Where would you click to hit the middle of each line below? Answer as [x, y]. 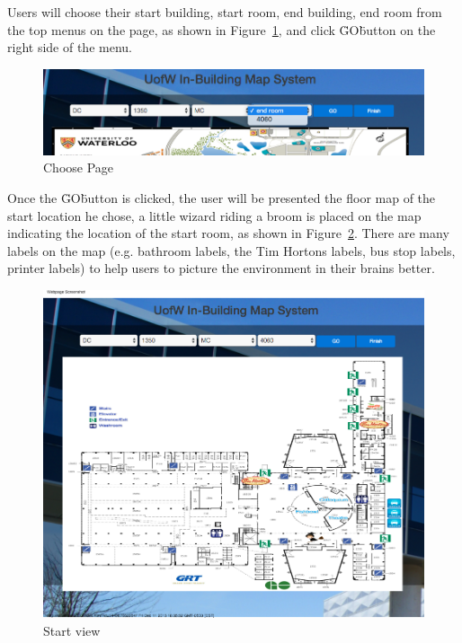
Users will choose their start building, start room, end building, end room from [225, 12]
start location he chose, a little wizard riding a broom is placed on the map [214, 215]
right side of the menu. [70, 47]
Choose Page [79, 167]
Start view [72, 630]
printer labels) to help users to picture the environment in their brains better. [221, 268]
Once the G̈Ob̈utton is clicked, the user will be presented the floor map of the [222, 198]
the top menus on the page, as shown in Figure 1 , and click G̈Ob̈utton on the [222, 29]
